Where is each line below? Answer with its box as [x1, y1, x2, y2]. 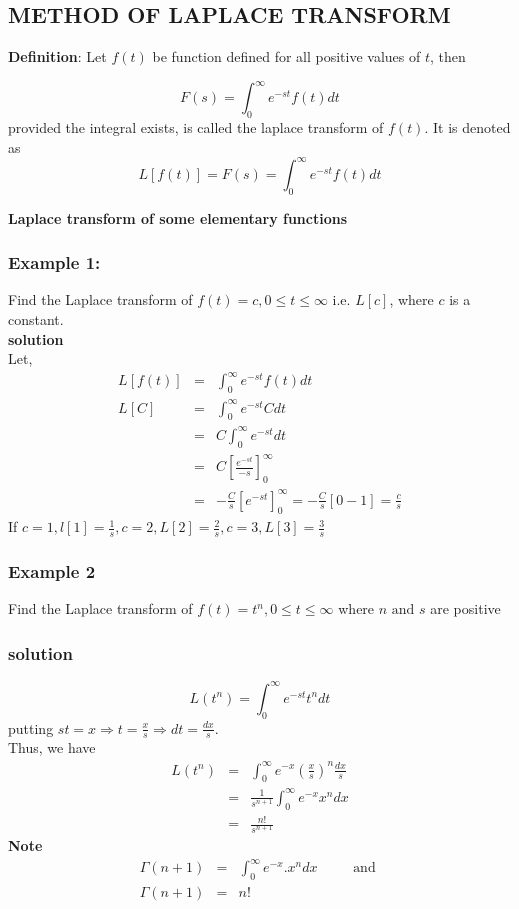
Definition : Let [8, 46, 107, 67]
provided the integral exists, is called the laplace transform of [8, 117, 384, 138]
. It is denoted [424, 117, 511, 138]
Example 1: [8, 250, 101, 275]
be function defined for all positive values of [152, 46, 421, 67]
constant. [8, 308, 64, 329]
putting [8, 717, 54, 738]
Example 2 [8, 559, 96, 584]
